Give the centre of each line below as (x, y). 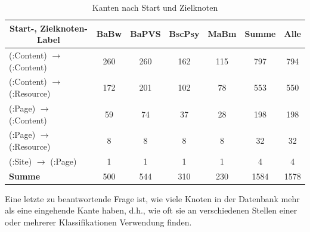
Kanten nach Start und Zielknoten (155, 7)
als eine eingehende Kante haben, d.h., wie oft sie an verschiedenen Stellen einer (151, 210)
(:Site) (21, 161)
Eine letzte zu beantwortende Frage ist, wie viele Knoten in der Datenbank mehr (152, 198)
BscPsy (184, 34)
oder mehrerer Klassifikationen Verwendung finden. (98, 222)
